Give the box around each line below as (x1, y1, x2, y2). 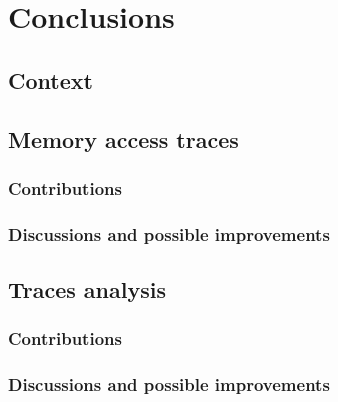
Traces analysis (8, 274, 166, 305)
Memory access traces (8, 123, 239, 154)
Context (8, 64, 93, 95)
